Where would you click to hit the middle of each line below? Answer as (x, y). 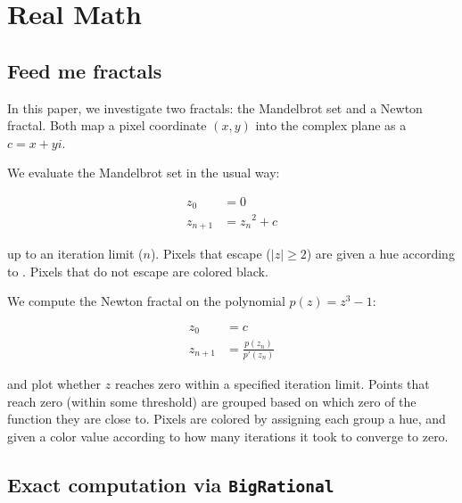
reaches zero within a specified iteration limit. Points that (272, 383)
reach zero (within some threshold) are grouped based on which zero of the (212, 401)
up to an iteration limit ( (75, 253)
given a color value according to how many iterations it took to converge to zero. (228, 436)
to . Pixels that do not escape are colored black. (138, 271)
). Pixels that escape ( (210, 253)
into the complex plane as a (331, 125)
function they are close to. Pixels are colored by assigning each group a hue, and (227, 419)
